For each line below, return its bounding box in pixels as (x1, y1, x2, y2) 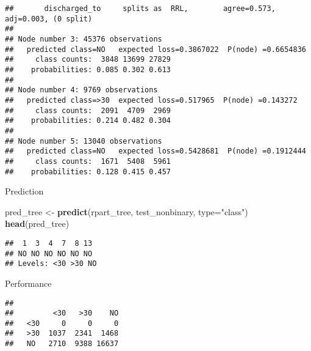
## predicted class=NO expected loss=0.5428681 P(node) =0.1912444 (5, 147, 306, 156)
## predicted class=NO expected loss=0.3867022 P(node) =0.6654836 (5, 45, 306, 54)
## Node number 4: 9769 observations (5, 86, 158, 95)
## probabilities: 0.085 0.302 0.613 (5, 65, 171, 74)
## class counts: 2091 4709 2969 (5, 106, 171, 115)
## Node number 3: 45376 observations (5, 34, 162, 43)
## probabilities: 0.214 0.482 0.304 (5, 116, 171, 125)
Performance (5, 276, 52, 289)
